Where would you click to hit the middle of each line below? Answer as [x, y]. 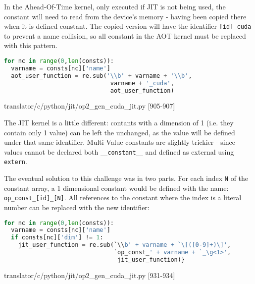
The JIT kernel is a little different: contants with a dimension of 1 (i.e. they [119, 122]
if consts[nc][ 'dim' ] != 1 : [57, 238]
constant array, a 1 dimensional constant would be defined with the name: [116, 188]
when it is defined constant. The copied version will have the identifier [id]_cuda [128, 26]
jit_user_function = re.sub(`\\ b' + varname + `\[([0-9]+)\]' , [125, 245]
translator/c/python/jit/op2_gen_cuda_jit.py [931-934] [90, 275]
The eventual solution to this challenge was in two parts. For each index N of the [126, 178]
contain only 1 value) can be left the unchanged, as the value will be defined [120, 132]
